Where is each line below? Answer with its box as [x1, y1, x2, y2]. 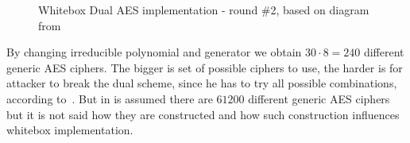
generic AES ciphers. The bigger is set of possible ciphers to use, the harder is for [6, 59, 403, 75]
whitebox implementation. [6, 122, 133, 138]
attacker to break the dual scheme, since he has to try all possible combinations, [6, 75, 397, 91]
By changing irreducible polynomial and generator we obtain [6, 44, 302, 60]
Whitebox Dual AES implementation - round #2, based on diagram [38, 2, 369, 17]
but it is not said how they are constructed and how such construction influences [6, 106, 400, 122]
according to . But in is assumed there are [6, 90, 213, 106]
